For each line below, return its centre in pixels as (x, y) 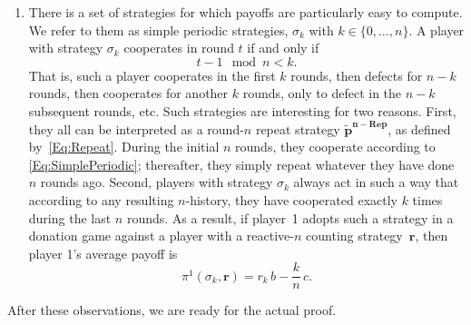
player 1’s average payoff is (103, 253)
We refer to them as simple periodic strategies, (158, 30)
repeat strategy (298, 128)
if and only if (283, 48)
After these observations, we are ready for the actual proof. (172, 310)
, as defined (419, 128)
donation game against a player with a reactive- (161, 236)
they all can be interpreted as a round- (136, 128)
